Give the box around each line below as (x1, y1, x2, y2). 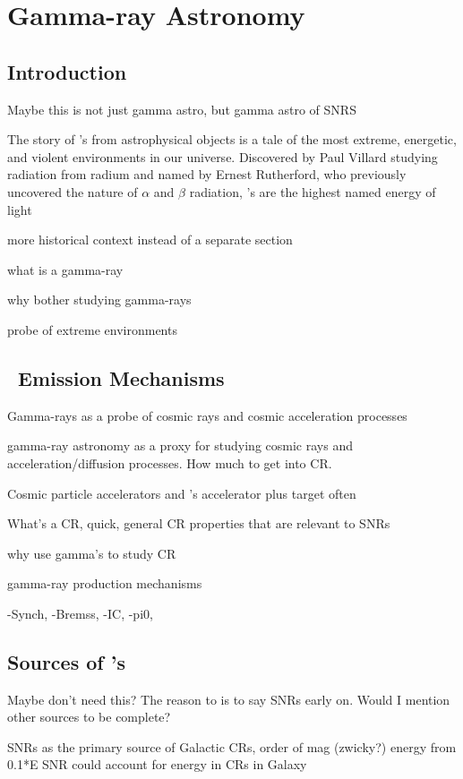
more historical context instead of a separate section (7, 230, 293, 249)
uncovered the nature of (7, 182, 138, 201)
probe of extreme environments (7, 320, 177, 338)
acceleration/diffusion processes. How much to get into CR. (7, 453, 332, 472)
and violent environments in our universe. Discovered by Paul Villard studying (7, 147, 438, 166)
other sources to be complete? (7, 707, 171, 726)
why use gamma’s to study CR (7, 544, 176, 562)
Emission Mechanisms (18, 364, 225, 391)
